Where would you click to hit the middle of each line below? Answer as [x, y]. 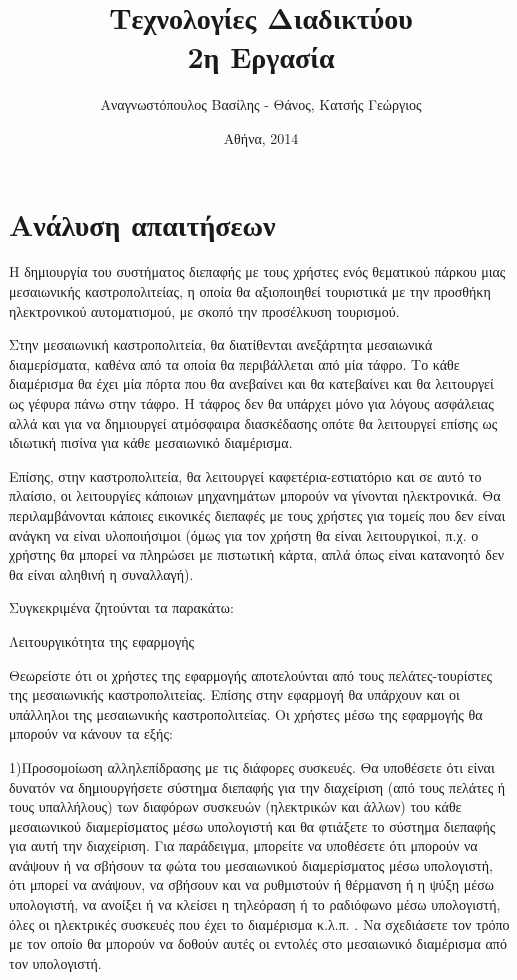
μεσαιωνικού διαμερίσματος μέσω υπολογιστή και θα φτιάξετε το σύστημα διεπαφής [252, 825]
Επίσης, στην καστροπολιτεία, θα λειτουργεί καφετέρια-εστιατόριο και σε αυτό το [245, 475]
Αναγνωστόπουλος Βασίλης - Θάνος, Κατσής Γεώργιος [261, 104]
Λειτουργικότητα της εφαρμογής [102, 640]
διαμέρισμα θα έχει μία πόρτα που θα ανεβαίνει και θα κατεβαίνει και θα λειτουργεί [251, 383]
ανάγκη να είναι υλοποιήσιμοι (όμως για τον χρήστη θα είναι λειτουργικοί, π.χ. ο [244, 534]
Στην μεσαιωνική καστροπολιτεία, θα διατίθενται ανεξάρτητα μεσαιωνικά [221, 344]
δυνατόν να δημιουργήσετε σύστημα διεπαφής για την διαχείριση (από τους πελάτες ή [257, 786]
